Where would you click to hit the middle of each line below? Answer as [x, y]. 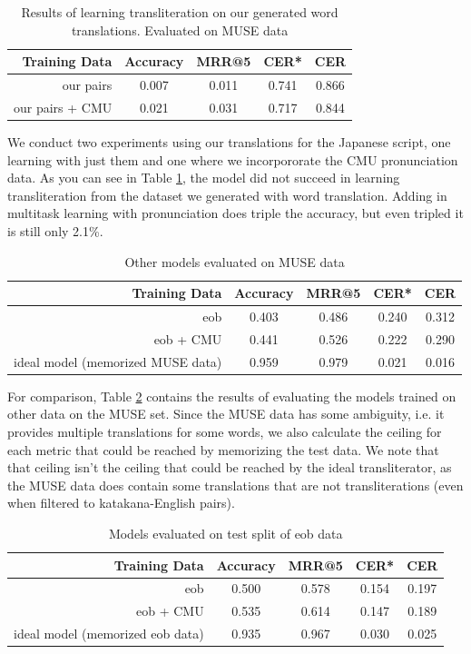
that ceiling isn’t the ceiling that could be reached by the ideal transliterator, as [230, 467]
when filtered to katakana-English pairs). [121, 503]
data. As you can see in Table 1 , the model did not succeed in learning [204, 178]
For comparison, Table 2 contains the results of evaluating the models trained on [232, 396]
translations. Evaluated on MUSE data [180, 30]
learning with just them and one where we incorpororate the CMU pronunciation [233, 159]
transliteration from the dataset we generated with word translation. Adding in [227, 195]
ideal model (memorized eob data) [109, 634]
